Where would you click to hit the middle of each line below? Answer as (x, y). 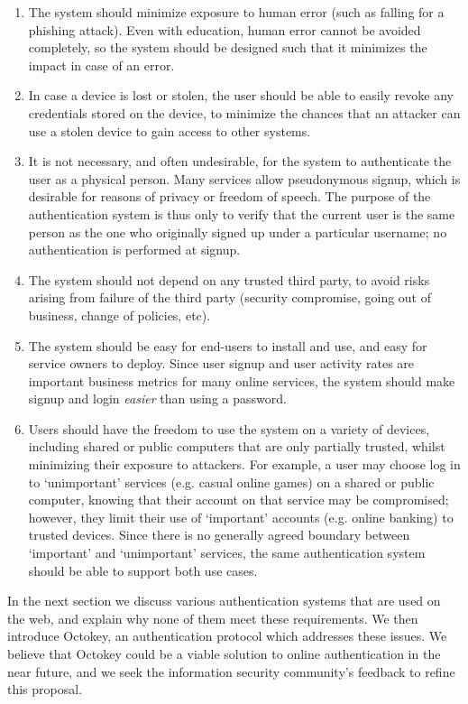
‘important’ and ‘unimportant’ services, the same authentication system (227, 553)
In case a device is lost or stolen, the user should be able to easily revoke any (241, 95)
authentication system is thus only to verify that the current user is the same (242, 213)
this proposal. (45, 689)
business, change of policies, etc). (119, 315)
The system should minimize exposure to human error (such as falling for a (236, 12)
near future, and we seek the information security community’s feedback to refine (231, 671)
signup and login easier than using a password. (157, 398)
